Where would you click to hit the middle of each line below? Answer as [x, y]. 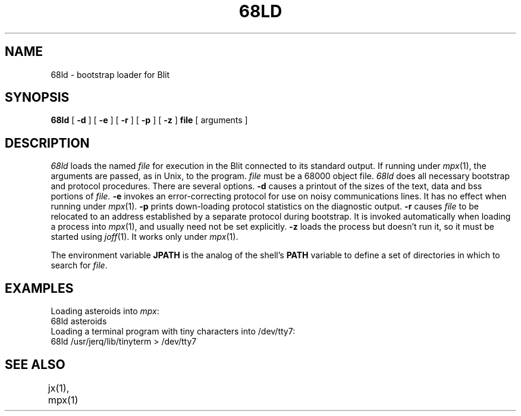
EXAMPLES [39, 288]
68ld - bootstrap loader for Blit [110, 74]
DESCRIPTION [47, 143]
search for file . [79, 265]
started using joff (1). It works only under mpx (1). [145, 237]
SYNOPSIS [37, 98]
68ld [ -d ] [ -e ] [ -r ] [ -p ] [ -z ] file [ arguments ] [149, 120]
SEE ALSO [35, 364]
